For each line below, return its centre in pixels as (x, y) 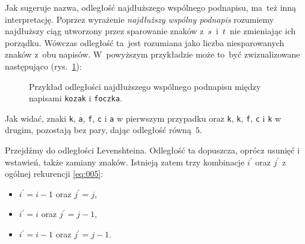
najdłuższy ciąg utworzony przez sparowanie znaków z (104, 31)
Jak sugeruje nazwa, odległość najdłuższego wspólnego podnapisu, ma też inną (151, 7)
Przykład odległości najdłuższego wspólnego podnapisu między (145, 86)
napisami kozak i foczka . (76, 98)
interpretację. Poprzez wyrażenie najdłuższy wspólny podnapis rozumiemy (140, 19)
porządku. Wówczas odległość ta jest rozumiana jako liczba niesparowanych (145, 42)
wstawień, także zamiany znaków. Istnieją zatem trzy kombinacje (125, 162)
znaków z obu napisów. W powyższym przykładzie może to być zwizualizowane (152, 54)
